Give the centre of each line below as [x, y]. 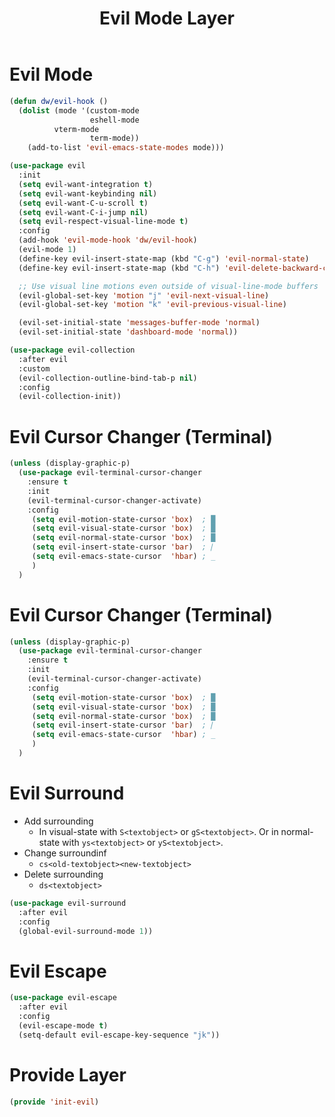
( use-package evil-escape [63, 998]
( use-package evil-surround [68, 903]
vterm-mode [76, 129]
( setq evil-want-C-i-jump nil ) [83, 212]
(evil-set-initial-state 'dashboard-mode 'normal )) [128, 332]
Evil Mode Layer [167, 18]
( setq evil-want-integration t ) [86, 184]
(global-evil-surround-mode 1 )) [86, 931]
